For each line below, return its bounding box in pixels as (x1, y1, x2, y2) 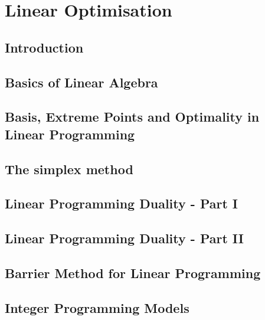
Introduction (5, 38, 84, 56)
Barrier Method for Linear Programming (5, 263, 261, 282)
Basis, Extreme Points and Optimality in (5, 107, 260, 126)
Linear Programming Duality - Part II (5, 229, 244, 247)
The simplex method (5, 159, 133, 178)
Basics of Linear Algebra (5, 73, 158, 91)
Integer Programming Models (5, 298, 189, 316)
